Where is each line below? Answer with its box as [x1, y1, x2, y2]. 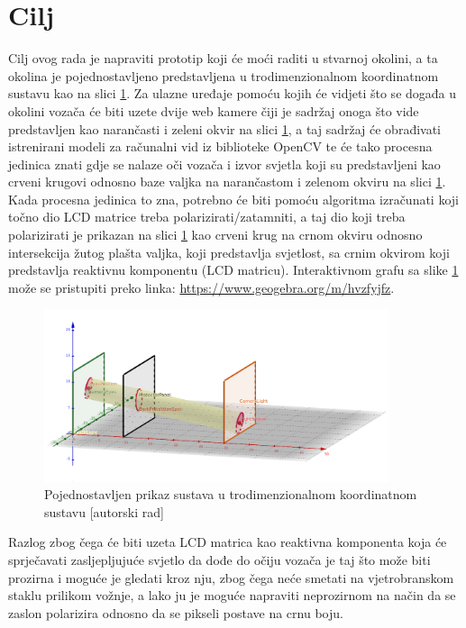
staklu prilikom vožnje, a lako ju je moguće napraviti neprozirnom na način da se [8, 586, 456, 605]
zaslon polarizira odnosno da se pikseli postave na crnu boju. [8, 603, 343, 622]
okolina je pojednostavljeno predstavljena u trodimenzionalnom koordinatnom [8, 66, 439, 85]
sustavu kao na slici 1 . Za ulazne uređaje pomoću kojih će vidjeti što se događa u [8, 84, 457, 103]
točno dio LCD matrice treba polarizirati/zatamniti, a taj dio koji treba [8, 207, 406, 226]
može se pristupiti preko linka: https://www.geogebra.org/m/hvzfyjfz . [8, 278, 395, 296]
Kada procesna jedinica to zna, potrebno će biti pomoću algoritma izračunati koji [8, 189, 459, 208]
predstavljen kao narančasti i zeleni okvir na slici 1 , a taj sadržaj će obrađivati [8, 119, 442, 138]
